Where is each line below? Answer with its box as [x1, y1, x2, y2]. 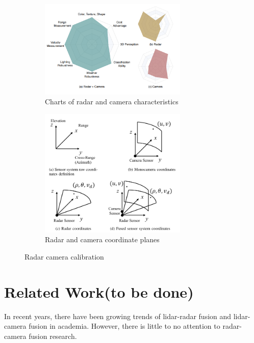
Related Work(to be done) [4, 281, 194, 302]
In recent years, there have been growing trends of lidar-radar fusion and [4, 310, 232, 321]
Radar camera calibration [24, 251, 104, 262]
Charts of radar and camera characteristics [45, 96, 179, 107]
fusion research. [29, 330, 77, 341]
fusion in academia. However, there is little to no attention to [29, 321, 220, 331]
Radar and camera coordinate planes [45, 234, 160, 245]
